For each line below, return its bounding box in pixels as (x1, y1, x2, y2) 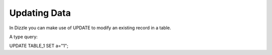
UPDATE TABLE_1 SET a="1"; (9, 43, 69, 49)
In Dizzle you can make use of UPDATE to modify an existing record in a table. (9, 25, 171, 31)
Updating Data (9, 7, 71, 18)
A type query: (9, 34, 38, 40)
